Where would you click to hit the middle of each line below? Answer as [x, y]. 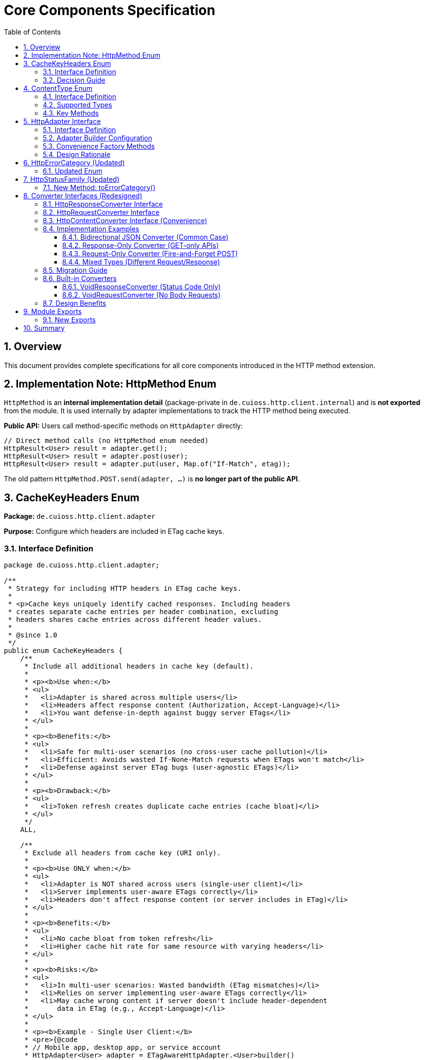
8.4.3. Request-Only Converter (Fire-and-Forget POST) [150, 253]
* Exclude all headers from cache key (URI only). [123, 853]
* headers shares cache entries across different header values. [135, 620]
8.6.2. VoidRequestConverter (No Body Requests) [142, 295]
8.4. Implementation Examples [91, 229]
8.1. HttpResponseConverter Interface [103, 204]
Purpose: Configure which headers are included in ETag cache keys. [114, 531]
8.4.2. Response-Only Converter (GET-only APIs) [141, 245]
